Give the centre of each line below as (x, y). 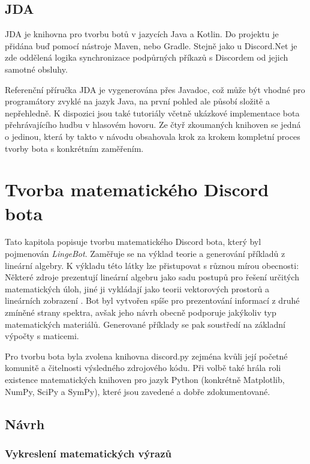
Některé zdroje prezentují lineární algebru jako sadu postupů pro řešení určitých (152, 277)
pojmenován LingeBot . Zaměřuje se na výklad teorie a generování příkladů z (145, 254)
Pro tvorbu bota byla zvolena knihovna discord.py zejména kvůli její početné (146, 356)
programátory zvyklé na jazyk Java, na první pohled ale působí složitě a (137, 101)
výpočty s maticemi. (42, 336)
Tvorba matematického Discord (137, 189)
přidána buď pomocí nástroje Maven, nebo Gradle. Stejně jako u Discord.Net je (151, 45)
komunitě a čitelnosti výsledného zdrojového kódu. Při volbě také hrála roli (143, 368)
